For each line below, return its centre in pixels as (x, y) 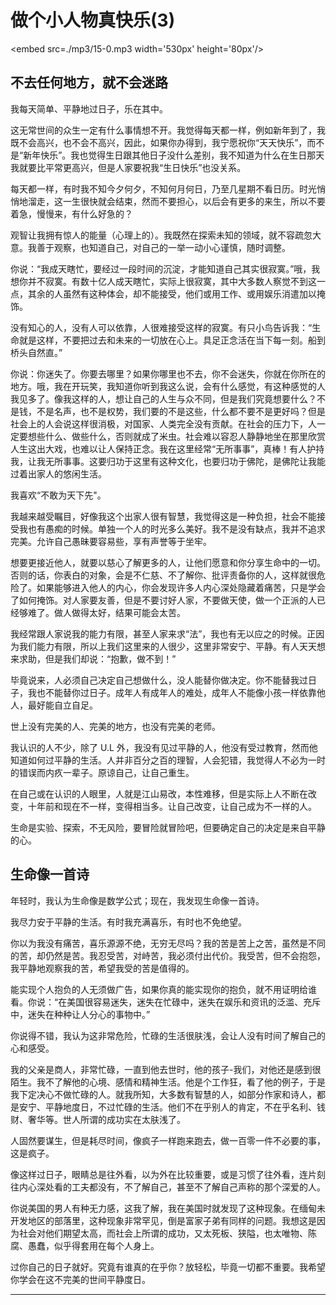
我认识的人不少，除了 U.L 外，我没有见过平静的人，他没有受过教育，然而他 (164, 747)
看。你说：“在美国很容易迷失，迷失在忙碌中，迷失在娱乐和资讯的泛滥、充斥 (166, 1002)
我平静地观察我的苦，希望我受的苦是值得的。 (102, 968)
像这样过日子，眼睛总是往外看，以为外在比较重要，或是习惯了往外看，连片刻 (168, 1174)
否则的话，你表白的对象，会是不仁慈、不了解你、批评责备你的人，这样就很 (163, 575)
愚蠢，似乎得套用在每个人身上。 (93, 1245)
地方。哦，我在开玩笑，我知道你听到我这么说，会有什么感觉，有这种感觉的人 (168, 386)
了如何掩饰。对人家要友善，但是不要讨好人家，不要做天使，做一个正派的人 (163, 600)
